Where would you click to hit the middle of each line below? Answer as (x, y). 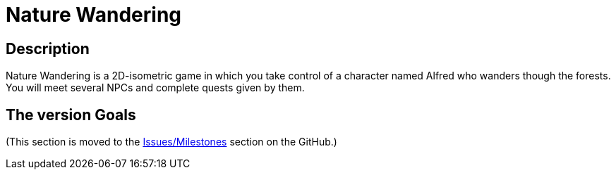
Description (48, 48)
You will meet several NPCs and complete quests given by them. (155, 88)
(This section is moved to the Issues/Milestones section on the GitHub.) (171, 142)
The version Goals (71, 115)
